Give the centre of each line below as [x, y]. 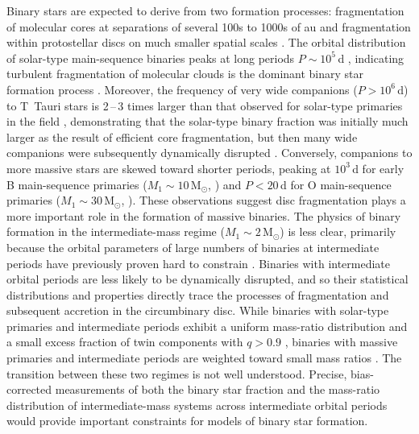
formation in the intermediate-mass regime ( [116, 231]
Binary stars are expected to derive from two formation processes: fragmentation [205, 10]
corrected [29, 389]
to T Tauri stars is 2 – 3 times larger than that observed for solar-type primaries [205, 105]
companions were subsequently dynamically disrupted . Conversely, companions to [209, 153]
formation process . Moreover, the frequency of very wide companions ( [182, 89]
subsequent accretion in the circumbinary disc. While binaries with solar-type [198, 310]
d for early [378, 168]
